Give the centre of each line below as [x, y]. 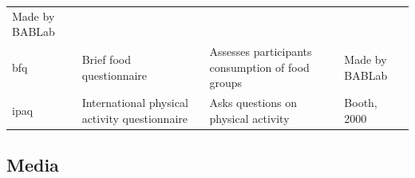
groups [226, 83]
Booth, [361, 103]
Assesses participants [261, 51]
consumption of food [259, 67]
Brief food [106, 59]
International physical [135, 103]
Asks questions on [253, 103]
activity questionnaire [134, 118]
